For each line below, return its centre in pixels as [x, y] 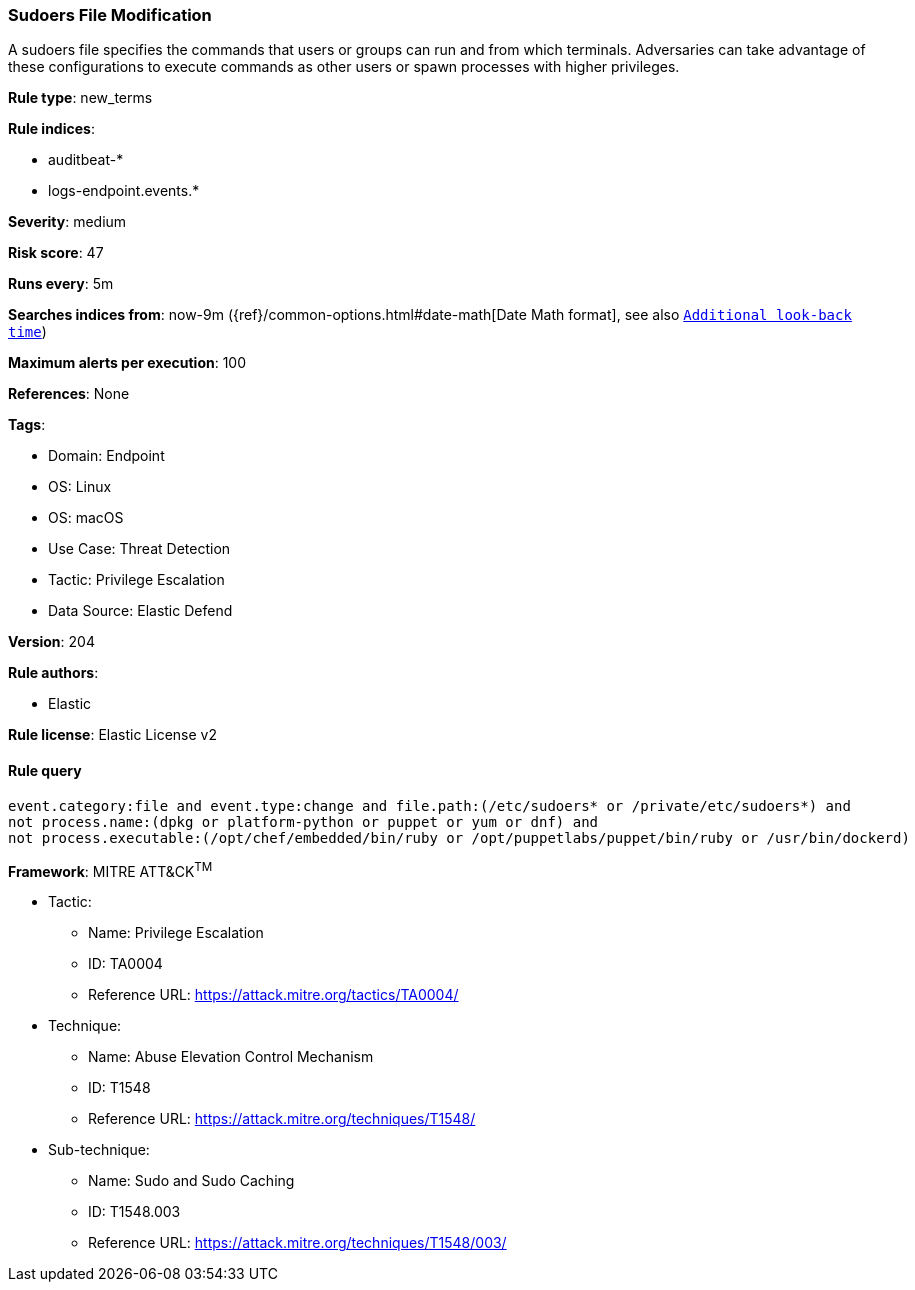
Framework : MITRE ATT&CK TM [110, 869]
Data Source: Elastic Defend [140, 611]
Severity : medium [67, 222]
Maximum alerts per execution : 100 [127, 363]
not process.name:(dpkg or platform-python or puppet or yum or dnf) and [303, 821]
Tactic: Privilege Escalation [136, 580]
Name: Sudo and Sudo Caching [191, 1181]
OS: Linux [80, 487]
